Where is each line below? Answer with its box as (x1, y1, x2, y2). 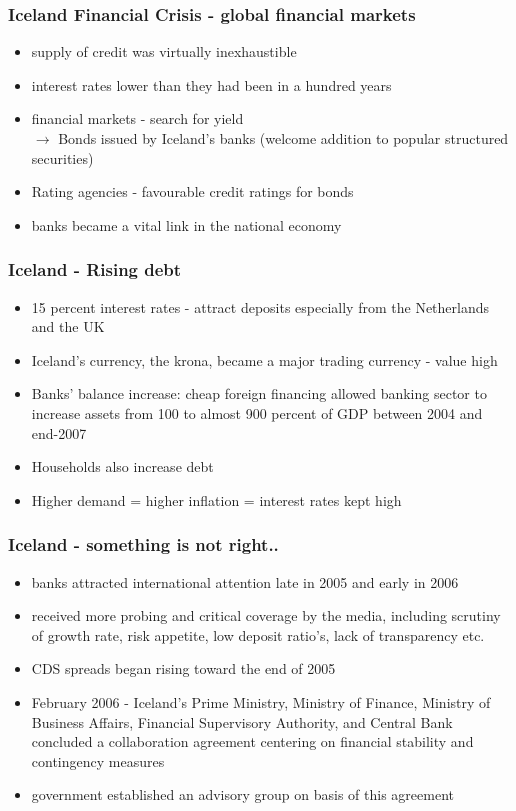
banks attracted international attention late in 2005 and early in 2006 (31, 571, 459, 592)
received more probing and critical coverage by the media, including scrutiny (31, 605, 501, 626)
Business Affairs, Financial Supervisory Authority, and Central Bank (31, 711, 453, 732)
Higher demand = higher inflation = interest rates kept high (31, 489, 402, 510)
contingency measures (31, 750, 165, 771)
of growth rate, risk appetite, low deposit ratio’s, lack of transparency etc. (31, 624, 485, 645)
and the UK (31, 316, 105, 337)
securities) (31, 147, 94, 168)
